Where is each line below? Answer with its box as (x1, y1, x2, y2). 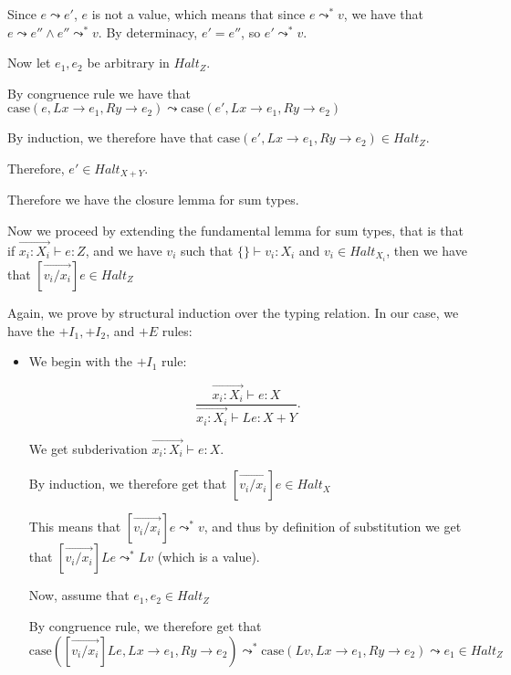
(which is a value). (157, 547, 260, 566)
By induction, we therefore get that (28, 474, 227, 493)
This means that (28, 517, 121, 536)
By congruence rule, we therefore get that (28, 616, 262, 635)
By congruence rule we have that (7, 83, 191, 102)
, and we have (85, 240, 162, 259)
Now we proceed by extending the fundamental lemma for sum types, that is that (7, 221, 464, 240)
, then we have (386, 240, 467, 259)
